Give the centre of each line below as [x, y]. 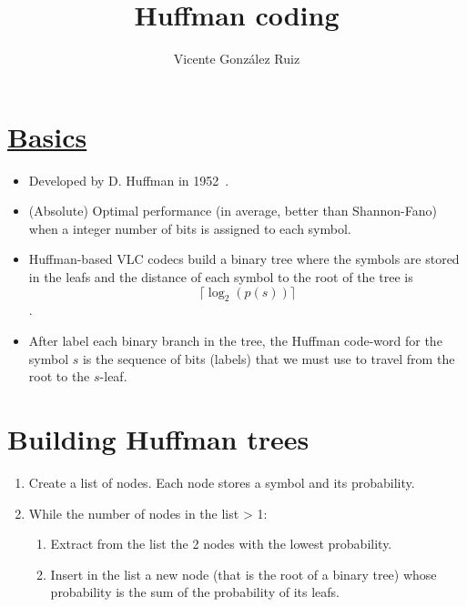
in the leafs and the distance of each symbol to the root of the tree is [221, 277]
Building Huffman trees [158, 438]
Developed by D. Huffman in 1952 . [129, 180]
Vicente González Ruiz [237, 59]
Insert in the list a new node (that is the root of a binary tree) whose [244, 574]
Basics [47, 136]
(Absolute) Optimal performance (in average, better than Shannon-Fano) [233, 211]
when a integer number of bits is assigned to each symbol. [190, 228]
